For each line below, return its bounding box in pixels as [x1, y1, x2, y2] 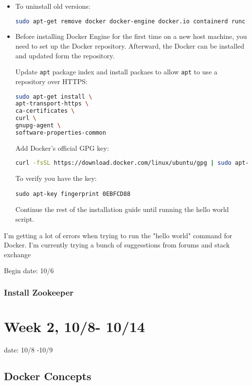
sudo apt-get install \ [15, 93, 92, 100]
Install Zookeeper [4, 286, 74, 298]
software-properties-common [15, 129, 106, 136]
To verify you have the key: [15, 173, 97, 183]
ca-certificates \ [15, 107, 75, 115]
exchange [4, 249, 31, 259]
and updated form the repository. [15, 50, 115, 60]
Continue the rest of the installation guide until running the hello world [15, 204, 229, 214]
